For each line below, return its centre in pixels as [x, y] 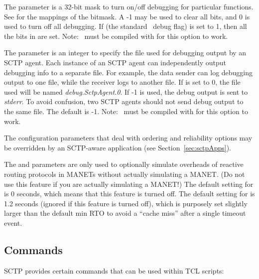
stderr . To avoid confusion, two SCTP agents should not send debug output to [124, 101]
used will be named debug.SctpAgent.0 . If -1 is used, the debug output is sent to [126, 91]
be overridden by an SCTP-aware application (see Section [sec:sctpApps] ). [118, 147]
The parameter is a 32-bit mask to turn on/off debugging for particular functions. [129, 6]
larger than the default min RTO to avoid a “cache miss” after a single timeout [125, 213]
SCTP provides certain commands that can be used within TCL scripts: [114, 270]
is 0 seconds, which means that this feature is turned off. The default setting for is [129, 194]
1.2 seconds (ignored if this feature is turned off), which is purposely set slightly [126, 203]
